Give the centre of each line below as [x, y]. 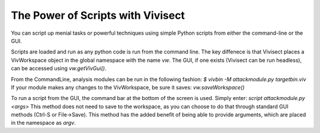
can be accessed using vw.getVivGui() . [59, 68]
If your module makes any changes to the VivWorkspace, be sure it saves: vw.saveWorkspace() [128, 87]
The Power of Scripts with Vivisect [98, 15]
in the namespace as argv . [44, 123]
